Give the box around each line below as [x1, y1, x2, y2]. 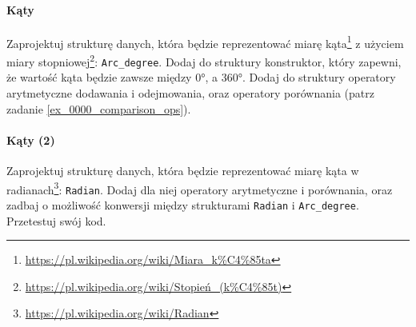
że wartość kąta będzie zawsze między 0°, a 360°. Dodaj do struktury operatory [6, 69, 396, 86]
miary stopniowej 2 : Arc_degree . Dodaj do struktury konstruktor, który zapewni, [6, 51, 402, 70]
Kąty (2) [6, 131, 55, 148]
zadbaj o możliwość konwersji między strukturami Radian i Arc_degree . [6, 196, 359, 213]
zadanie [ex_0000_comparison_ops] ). [6, 100, 191, 117]
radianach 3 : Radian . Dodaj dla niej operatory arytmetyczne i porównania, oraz [6, 178, 393, 197]
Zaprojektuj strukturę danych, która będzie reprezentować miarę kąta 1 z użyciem [6, 32, 404, 51]
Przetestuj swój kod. [6, 212, 106, 229]
